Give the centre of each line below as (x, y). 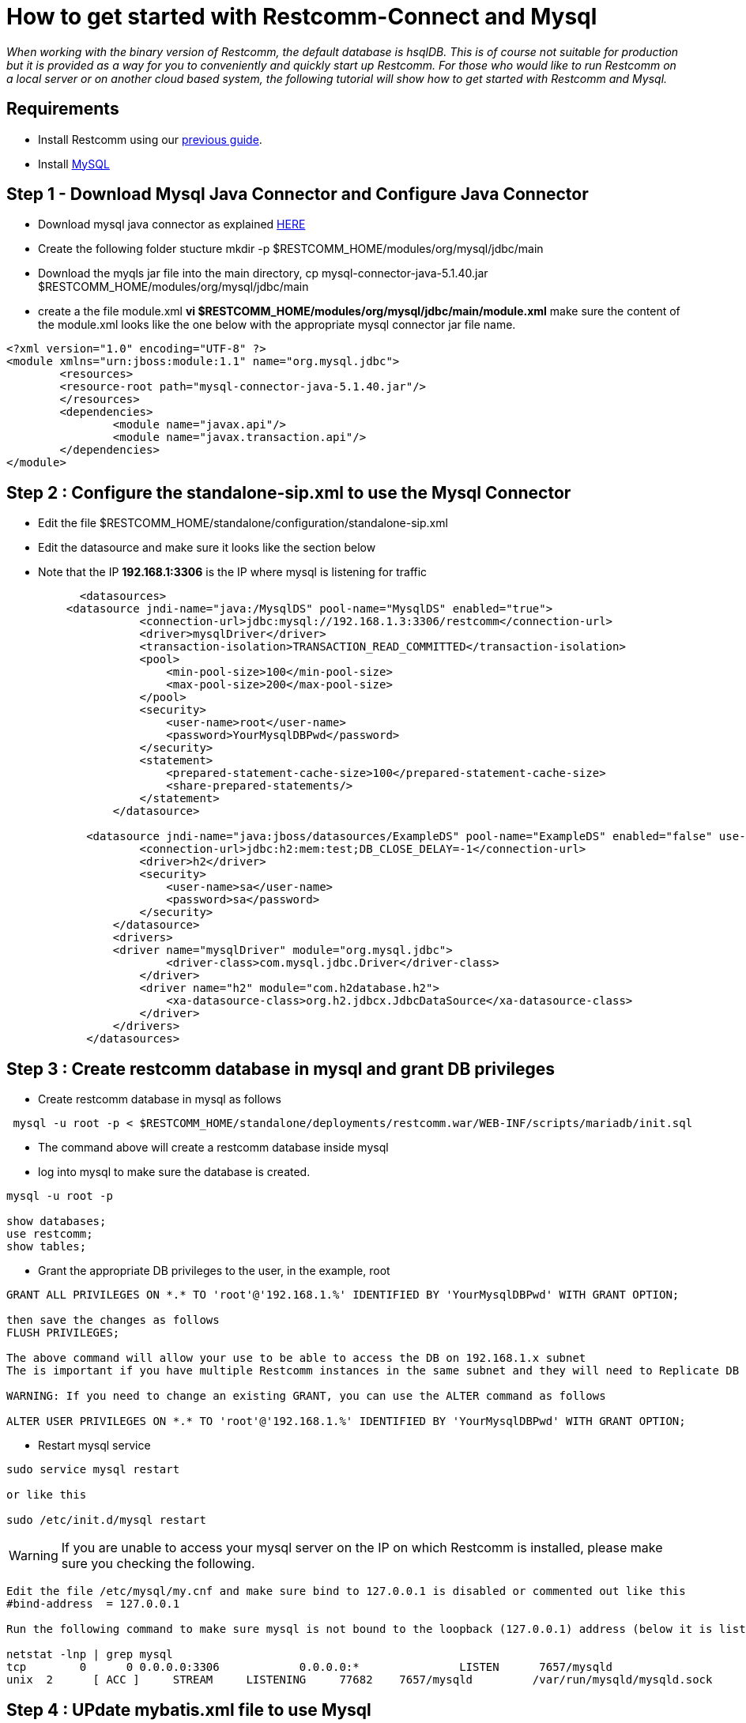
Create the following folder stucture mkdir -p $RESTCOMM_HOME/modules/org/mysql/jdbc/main (291, 249)
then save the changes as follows (113, 1320)
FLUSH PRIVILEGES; (63, 1333)
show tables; (47, 1247)
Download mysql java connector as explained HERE (172, 224)
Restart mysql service (94, 1446)
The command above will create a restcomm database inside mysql (213, 1148)
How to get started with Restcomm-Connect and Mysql (302, 17)
